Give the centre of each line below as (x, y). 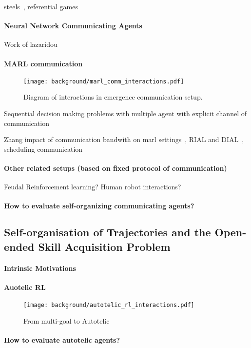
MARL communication (43, 63)
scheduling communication (43, 149)
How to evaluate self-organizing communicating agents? (99, 206)
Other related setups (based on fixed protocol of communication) (116, 168)
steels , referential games (41, 6)
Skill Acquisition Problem (104, 246)
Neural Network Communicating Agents (73, 26)
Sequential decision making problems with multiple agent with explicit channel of (125, 113)
